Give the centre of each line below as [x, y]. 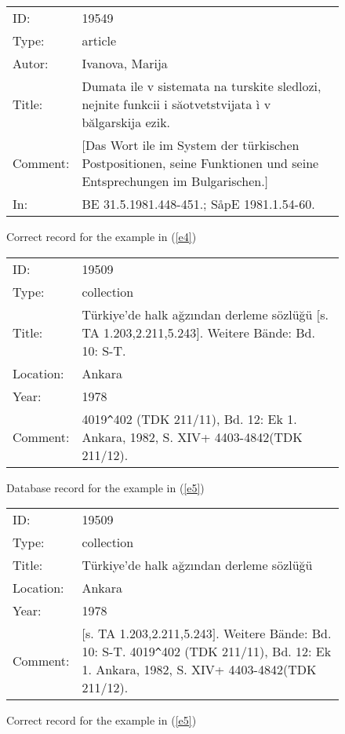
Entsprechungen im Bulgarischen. [173, 181]
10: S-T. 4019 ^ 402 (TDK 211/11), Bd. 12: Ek [207, 652]
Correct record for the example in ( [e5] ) [102, 720]
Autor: [31, 63]
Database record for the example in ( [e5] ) [105, 487]
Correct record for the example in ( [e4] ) [102, 236]
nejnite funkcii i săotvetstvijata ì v [176, 104]
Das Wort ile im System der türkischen [192, 145]
